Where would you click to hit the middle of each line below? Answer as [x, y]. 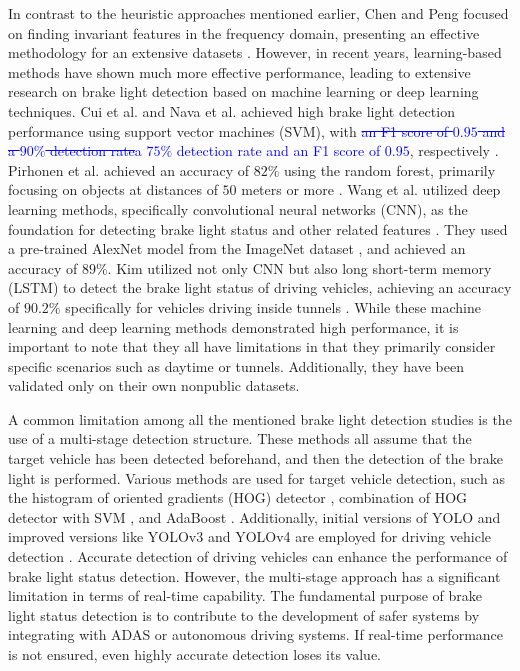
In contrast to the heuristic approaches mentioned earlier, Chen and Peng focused [258, 13]
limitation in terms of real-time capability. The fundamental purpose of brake [245, 595]
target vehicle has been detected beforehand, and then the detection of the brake [255, 458]
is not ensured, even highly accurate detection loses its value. [194, 654]
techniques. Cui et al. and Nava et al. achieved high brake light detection [231, 110]
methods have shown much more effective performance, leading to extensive [239, 71]
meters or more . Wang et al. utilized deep [371, 189]
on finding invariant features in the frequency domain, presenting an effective [244, 32]
